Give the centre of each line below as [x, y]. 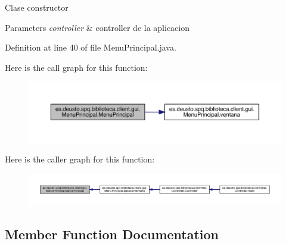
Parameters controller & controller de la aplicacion [97, 27]
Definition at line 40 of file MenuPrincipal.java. [91, 47]
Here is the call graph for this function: [76, 67]
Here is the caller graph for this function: [80, 159]
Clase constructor [37, 7]
